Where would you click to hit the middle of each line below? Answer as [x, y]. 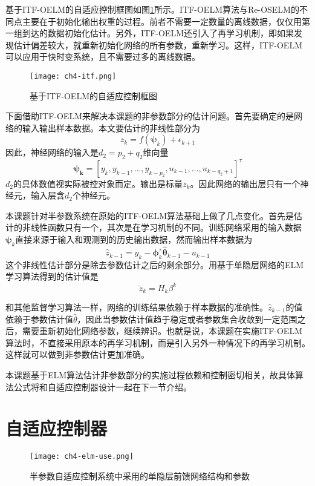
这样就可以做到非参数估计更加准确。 [77, 354]
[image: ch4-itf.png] [73, 76]
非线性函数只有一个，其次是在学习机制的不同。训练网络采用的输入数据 [162, 227]
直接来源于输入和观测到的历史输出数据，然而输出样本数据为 [134, 239]
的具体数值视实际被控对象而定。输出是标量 [98, 183]
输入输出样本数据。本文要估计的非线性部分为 [111, 127]
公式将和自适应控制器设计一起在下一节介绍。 [102, 386]
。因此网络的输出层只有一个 [245, 183]
